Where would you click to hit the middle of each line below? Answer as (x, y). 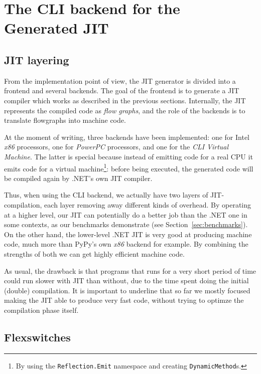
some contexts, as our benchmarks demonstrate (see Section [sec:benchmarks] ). (126, 224)
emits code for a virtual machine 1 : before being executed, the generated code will (129, 167)
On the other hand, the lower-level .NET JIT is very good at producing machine (128, 234)
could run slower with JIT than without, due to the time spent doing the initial (126, 280)
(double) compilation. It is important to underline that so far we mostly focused (127, 290)
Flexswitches (37, 337)
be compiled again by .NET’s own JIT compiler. (78, 178)
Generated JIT (56, 28)
